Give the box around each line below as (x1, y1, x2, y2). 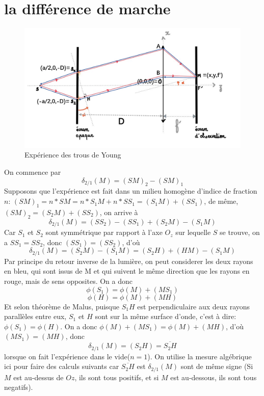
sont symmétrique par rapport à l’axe (45, 227, 163, 237)
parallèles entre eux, (4, 311, 67, 322)
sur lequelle (175, 227, 211, 237)
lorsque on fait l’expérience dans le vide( (4, 351, 130, 361)
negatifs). (4, 382, 33, 392)
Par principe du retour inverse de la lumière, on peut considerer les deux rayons (4, 255, 253, 266)
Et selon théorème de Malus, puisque (4, 301, 120, 311)
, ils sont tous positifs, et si (74, 372, 159, 382)
